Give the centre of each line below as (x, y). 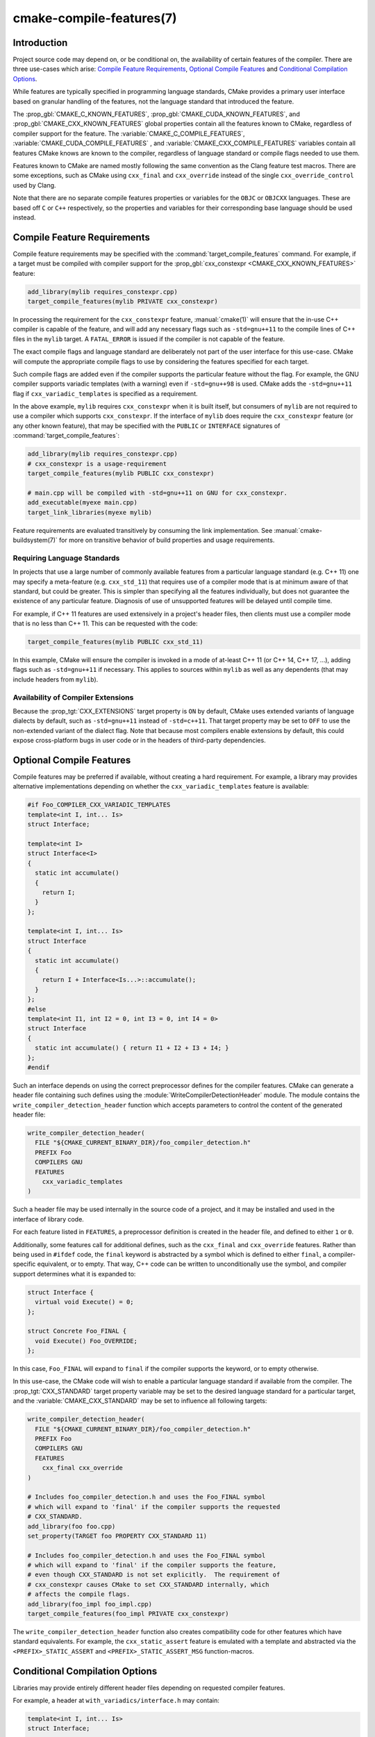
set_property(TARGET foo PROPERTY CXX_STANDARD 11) (117, 1536)
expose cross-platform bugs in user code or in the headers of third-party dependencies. (140, 741)
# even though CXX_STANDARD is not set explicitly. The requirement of (154, 1575)
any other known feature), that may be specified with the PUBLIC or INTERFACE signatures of (147, 426)
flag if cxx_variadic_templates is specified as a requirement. (105, 393)
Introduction (40, 43)
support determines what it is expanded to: (74, 1274)
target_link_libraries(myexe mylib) (90, 512)
